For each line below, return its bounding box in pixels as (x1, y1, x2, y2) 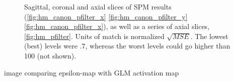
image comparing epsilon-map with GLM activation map (4, 67, 179, 77)
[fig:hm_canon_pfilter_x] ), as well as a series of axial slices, (24, 21, 210, 31)
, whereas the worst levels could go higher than (85, 40, 230, 51)
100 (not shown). (24, 50, 76, 60)
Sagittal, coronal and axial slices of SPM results (24, 1, 172, 11)
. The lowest (190, 30, 228, 41)
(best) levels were (24, 40, 77, 51)
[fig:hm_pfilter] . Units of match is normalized (24, 30, 165, 41)
